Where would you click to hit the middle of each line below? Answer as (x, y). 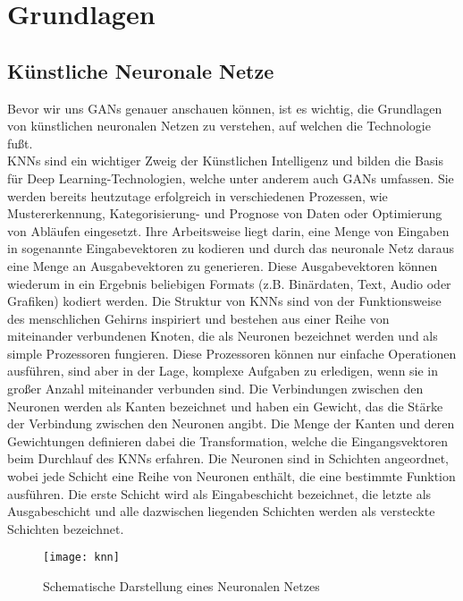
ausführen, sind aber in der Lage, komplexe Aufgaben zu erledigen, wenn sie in (223, 371)
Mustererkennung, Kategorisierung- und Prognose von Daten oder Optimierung (225, 213)
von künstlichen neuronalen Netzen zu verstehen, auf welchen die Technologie (219, 126)
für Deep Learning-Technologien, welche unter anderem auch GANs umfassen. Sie (231, 178)
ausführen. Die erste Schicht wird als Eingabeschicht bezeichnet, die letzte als (219, 493)
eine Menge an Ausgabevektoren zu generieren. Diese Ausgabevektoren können (223, 265)
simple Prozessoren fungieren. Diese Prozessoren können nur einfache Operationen (232, 353)
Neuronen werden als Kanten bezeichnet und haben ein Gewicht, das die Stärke (225, 406)
